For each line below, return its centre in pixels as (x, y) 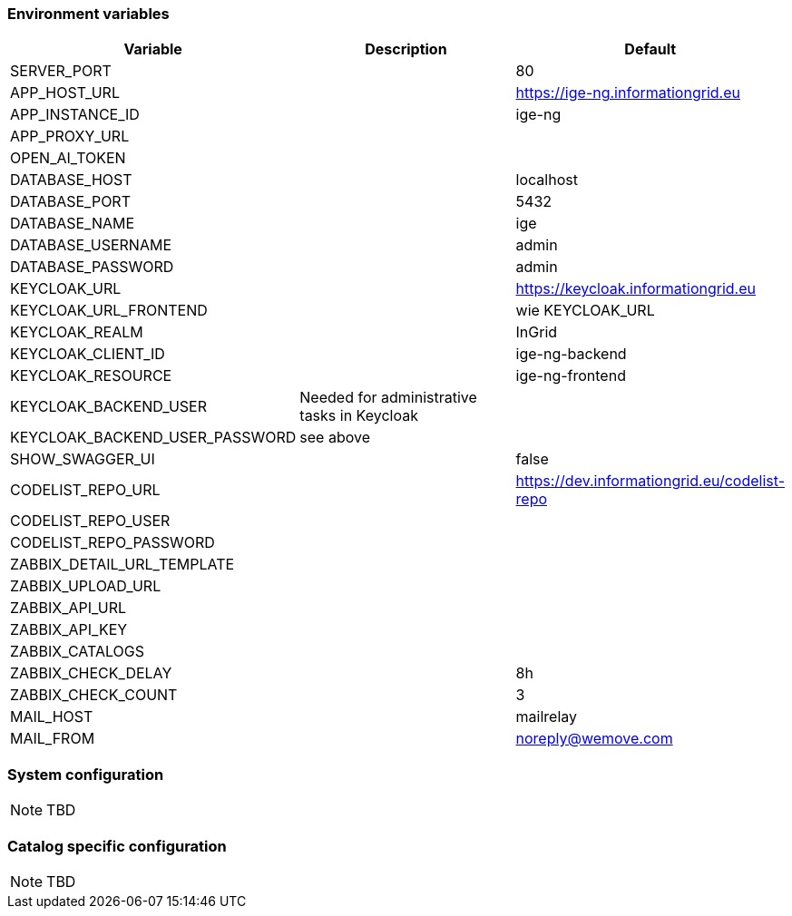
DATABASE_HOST (71, 180)
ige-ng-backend (571, 354)
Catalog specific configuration (117, 846)
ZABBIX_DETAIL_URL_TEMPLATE (122, 565)
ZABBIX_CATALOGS (78, 652)
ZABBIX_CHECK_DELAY (91, 673)
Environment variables (88, 14)
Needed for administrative (388, 398)
